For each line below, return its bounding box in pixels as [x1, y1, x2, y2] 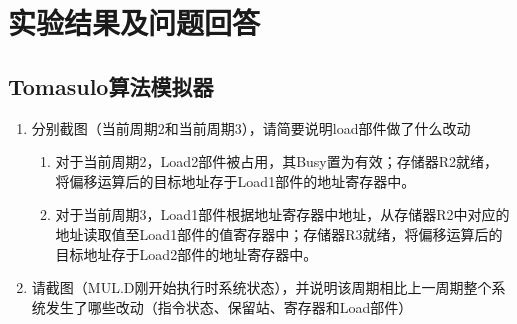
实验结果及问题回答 [8, 2, 261, 43]
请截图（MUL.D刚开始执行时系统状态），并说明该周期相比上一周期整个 [31, 277, 492, 298]
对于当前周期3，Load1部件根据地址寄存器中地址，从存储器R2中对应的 [55, 204, 510, 225]
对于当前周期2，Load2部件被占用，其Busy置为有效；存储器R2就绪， [55, 151, 499, 172]
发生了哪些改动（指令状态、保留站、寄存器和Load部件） [45, 296, 413, 317]
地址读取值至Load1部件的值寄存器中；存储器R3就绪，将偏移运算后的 [55, 223, 503, 244]
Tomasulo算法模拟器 [8, 70, 214, 101]
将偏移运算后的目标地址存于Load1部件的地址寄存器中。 [55, 170, 416, 191]
